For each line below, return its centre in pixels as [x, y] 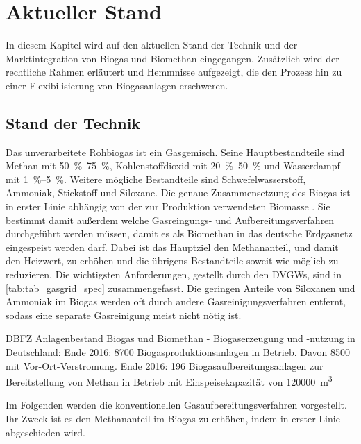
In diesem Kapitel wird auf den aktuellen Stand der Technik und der [152, 45]
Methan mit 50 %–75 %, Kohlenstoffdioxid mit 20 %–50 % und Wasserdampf [173, 165]
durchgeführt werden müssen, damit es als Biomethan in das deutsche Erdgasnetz [179, 233]
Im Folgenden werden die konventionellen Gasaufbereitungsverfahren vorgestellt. [176, 405]
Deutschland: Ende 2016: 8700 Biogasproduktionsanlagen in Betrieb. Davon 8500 [178, 352]
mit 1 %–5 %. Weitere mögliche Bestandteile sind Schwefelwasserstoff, [156, 179]
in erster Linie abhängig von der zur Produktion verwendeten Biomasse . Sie [168, 206]
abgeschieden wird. [45, 432]
